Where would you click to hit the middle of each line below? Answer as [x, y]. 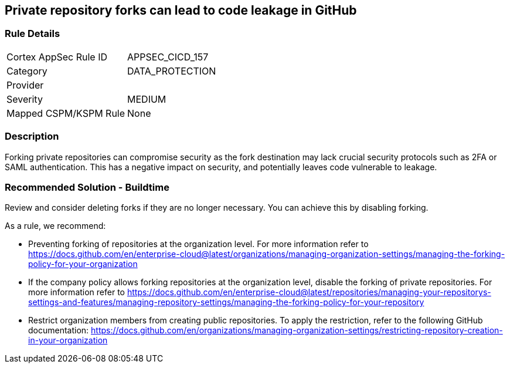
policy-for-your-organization [83, 264]
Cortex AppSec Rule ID [57, 57]
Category [27, 71]
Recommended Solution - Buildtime [87, 187]
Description [32, 136]
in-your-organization [68, 340]
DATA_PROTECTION [172, 71]
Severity [25, 99]
